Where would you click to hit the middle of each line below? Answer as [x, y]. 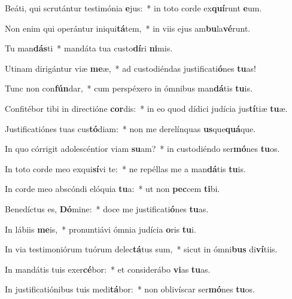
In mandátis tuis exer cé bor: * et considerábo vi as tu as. [108, 269]
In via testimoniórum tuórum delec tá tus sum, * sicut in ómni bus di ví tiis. [141, 249]
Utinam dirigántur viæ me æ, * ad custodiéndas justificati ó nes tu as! [130, 68]
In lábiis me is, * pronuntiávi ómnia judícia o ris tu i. [101, 229]
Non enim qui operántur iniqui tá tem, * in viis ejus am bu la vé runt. [128, 28]
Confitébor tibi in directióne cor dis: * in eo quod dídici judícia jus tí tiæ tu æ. [146, 108]
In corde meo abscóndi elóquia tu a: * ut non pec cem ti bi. [112, 189]
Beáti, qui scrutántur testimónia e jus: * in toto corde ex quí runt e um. [133, 8]
